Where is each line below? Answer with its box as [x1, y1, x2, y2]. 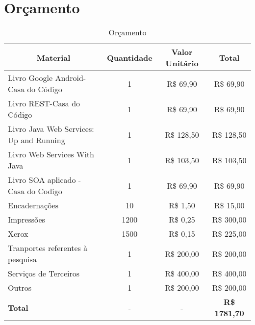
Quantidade [106, 51, 153, 63]
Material [36, 51, 71, 63]
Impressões [8, 214, 45, 225]
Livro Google [8, 72, 53, 84]
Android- [55, 72, 86, 84]
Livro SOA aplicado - [8, 174, 81, 186]
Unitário [165, 57, 199, 69]
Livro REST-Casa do [8, 98, 80, 109]
